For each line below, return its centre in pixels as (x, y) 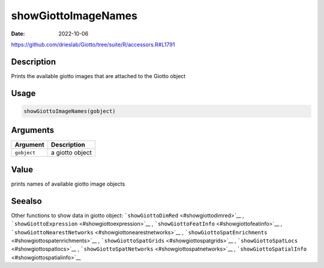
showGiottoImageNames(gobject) (70, 111)
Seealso (26, 201)
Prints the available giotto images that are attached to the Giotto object (98, 76)
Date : (18, 34)
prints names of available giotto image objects (68, 184)
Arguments (33, 130)
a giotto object (72, 153)
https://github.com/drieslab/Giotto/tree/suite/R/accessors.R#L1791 (93, 44)
